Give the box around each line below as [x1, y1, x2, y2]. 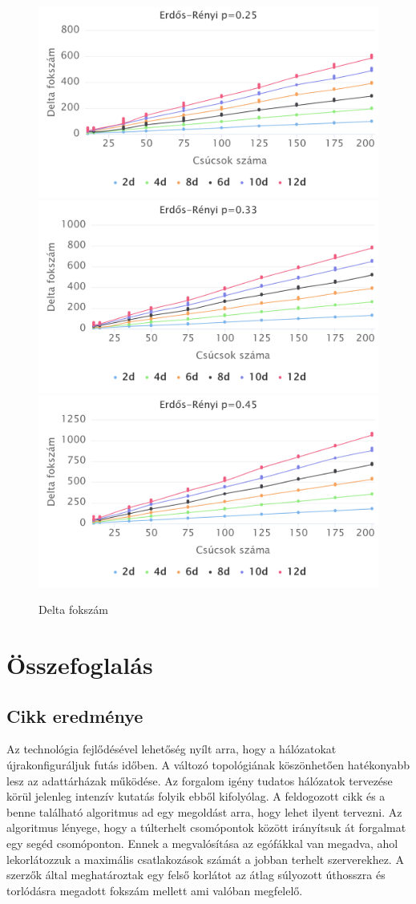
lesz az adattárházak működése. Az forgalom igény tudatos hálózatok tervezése [6, 772, 393, 789]
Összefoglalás [6, 648, 153, 681]
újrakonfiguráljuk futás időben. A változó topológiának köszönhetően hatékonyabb [6, 757, 410, 773]
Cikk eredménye [6, 703, 143, 728]
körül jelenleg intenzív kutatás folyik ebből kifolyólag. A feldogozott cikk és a [6, 788, 386, 805]
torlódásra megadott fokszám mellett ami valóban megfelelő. [6, 882, 303, 898]
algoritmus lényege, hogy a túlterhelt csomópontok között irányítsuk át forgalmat [6, 819, 406, 836]
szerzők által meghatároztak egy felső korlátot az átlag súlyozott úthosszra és [6, 866, 386, 883]
